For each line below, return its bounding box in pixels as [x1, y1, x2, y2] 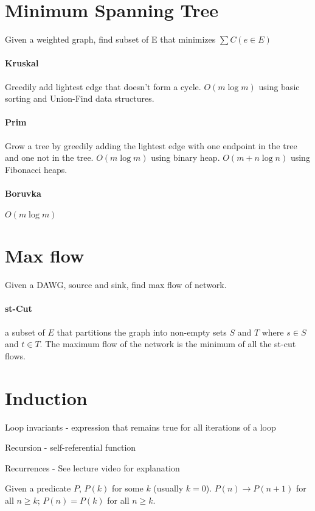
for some [111, 482, 144, 495]
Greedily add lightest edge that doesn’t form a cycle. [5, 80, 201, 93]
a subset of [5, 325, 45, 338]
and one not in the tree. [5, 151, 94, 164]
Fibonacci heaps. [5, 163, 67, 175]
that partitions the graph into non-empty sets [57, 325, 227, 338]
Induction [5, 385, 88, 410]
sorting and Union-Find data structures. [5, 92, 154, 105]
